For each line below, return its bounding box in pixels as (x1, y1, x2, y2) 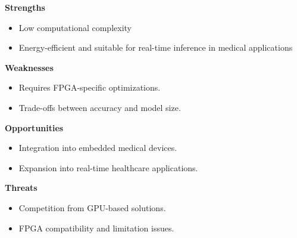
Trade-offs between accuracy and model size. (18, 101, 181, 113)
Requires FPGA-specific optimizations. (18, 81, 161, 94)
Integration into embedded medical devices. (18, 141, 177, 154)
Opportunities (5, 121, 64, 134)
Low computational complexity (18, 21, 132, 33)
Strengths (5, 1, 45, 13)
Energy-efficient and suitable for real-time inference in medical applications (18, 41, 293, 54)
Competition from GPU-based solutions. (18, 201, 166, 214)
